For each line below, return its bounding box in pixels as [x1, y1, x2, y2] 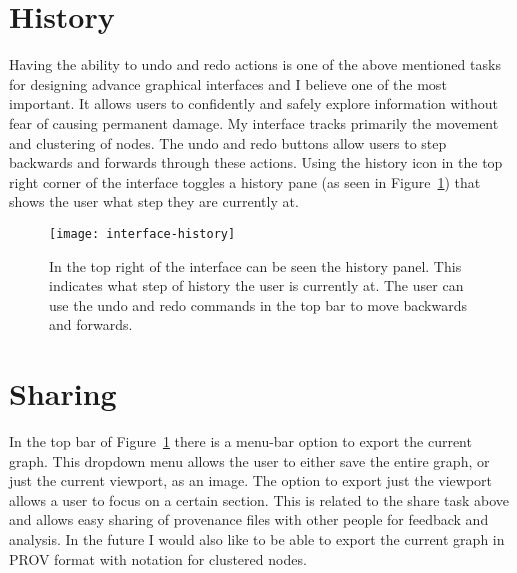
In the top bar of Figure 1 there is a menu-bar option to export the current [9, 431, 472, 452]
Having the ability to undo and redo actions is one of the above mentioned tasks [9, 54, 501, 75]
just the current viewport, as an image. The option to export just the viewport [9, 470, 493, 491]
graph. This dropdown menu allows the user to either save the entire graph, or [9, 450, 490, 471]
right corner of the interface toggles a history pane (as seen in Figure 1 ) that [9, 171, 481, 192]
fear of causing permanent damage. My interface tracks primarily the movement [9, 112, 499, 133]
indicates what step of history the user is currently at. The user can [49, 275, 464, 296]
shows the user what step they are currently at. [9, 191, 299, 212]
